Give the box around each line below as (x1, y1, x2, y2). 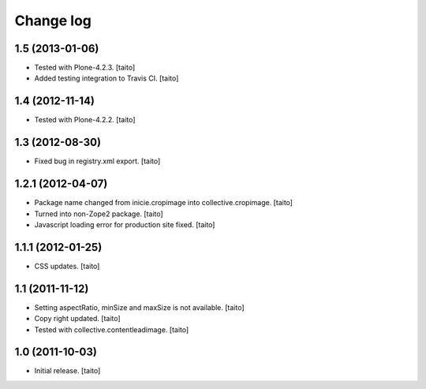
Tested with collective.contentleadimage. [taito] (34, 324, 189, 335)
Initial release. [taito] (34, 366, 101, 376)
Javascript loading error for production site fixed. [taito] (34, 219, 215, 229)
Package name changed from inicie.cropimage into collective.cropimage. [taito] (34, 198, 293, 208)
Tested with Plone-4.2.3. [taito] (34, 63, 136, 73)
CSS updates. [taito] (34, 261, 100, 271)
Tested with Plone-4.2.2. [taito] (34, 115, 136, 125)
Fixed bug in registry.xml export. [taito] (34, 156, 161, 166)
